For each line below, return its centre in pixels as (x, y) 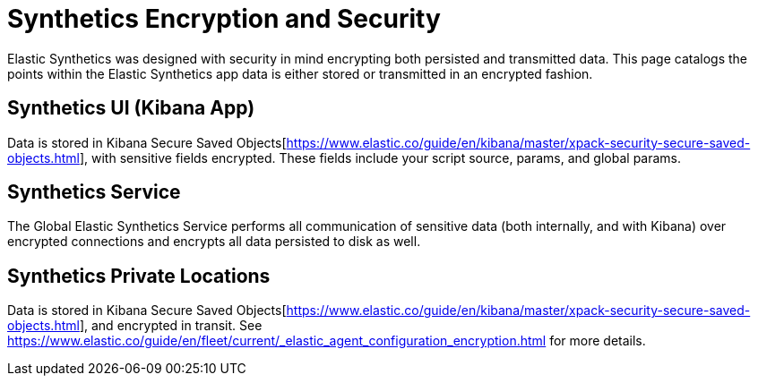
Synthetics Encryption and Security (224, 19)
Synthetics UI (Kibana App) (131, 108)
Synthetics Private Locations (139, 276)
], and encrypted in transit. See (171, 326)
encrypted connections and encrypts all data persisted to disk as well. (214, 242)
